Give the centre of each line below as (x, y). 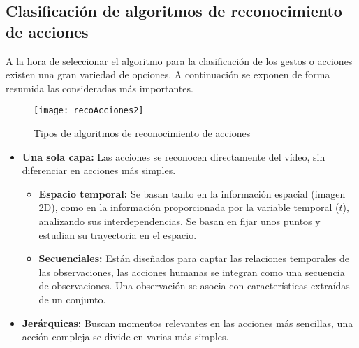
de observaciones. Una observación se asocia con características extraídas (194, 285)
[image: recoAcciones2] (89, 111)
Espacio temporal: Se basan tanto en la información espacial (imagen (192, 193)
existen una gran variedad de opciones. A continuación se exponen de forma (168, 74)
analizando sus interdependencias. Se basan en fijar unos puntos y (179, 221)
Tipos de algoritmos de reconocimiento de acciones (142, 133)
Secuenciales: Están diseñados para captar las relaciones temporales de (194, 258)
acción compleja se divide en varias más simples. (125, 336)
